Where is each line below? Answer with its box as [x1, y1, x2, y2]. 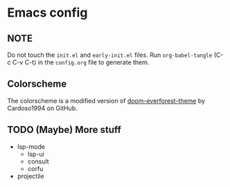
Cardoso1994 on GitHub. [7, 104, 78, 112]
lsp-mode [17, 142, 45, 150]
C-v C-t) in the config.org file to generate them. [12, 58, 150, 66]
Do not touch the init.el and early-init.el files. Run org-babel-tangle [7, 51, 213, 59]
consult [27, 157, 50, 166]
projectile [17, 172, 44, 180]
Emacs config [7, 5, 88, 21]
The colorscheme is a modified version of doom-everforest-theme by [7, 96, 206, 105]
